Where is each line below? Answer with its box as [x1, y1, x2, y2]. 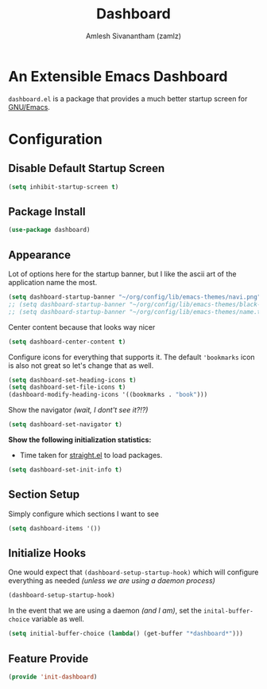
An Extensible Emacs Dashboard [8, 67, 228, 85]
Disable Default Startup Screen [8, 162, 165, 175]
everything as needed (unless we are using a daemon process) [8, 576, 216, 585]
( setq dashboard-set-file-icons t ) [8, 383, 126, 391]
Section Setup [8, 487, 80, 502]
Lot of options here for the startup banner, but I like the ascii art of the [8, 269, 237, 279]
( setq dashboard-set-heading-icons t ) [8, 376, 137, 384]
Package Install [8, 205, 86, 218]
